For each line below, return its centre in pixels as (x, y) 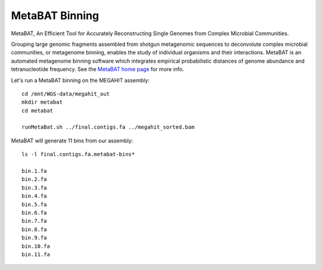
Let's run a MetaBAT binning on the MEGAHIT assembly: (80, 80)
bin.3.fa (34, 187)
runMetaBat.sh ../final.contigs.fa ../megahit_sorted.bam (108, 127)
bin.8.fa (34, 229)
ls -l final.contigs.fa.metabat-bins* (78, 154)
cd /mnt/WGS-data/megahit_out (66, 94)
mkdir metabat (42, 102)
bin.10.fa (36, 246)
